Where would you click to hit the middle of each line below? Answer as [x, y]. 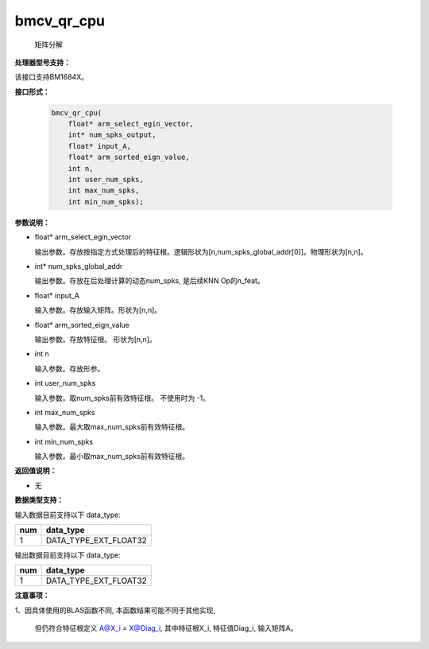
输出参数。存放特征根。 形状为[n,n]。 [95, 339]
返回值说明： [36, 471]
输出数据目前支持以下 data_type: [68, 555]
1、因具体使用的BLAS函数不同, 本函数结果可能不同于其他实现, [115, 610]
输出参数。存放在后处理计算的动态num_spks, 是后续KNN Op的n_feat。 [150, 281]
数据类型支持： [39, 500]
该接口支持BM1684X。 [52, 77]
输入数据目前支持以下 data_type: [68, 515]
